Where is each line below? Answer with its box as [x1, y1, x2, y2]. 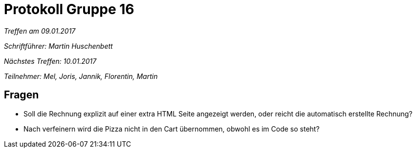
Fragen [4, 89, 39, 101]
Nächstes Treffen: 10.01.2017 [4, 57, 97, 65]
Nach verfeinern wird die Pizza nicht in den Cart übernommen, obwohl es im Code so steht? [23, 124, 320, 133]
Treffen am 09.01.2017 [4, 26, 76, 35]
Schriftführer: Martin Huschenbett [4, 41, 113, 50]
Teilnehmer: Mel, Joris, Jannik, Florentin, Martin [4, 72, 158, 80]
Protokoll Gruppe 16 [4, 1, 134, 18]
